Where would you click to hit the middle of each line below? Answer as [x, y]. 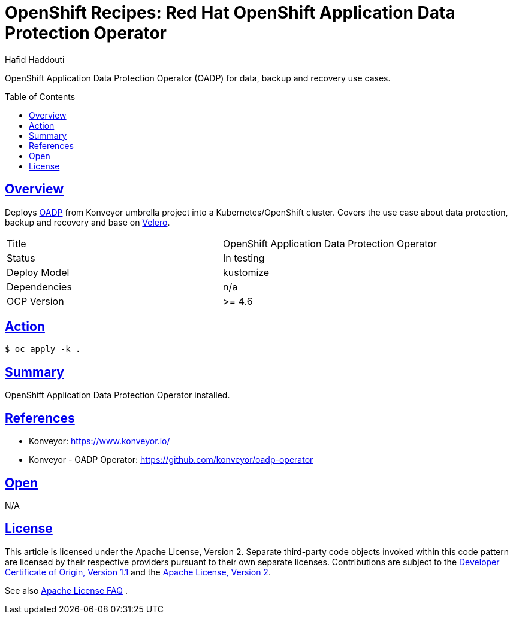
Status [21, 258]
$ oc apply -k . [43, 349]
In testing [244, 258]
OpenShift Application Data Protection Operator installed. [117, 395]
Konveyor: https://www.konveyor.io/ [99, 441]
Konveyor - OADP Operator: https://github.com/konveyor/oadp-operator [171, 460]
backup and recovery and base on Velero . [87, 222]
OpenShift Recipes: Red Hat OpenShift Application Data [230, 13]
